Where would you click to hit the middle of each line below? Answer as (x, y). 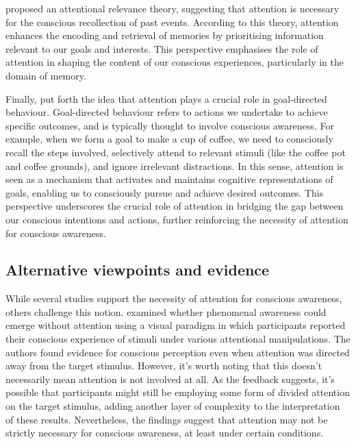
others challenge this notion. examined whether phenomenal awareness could (166, 311)
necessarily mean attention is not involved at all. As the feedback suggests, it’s (170, 379)
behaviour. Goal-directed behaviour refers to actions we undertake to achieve (167, 112)
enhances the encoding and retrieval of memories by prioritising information (165, 35)
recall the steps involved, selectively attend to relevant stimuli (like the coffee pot (176, 152)
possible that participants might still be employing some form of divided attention (178, 392)
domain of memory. (46, 75)
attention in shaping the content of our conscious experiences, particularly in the (175, 62)
